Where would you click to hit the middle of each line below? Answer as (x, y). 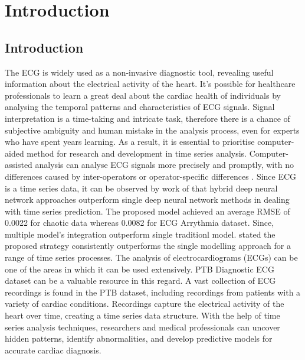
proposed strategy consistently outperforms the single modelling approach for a (148, 246)
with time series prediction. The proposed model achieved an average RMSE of (147, 211)
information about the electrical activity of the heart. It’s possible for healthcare (150, 84)
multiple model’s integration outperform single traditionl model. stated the (140, 234)
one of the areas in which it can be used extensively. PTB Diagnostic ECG (140, 269)
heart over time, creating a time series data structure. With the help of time (142, 315)
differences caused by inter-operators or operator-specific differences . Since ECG (151, 176)
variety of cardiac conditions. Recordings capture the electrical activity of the (145, 304)
